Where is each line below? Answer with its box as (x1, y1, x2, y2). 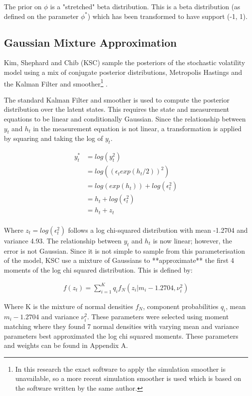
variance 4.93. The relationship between (4, 235, 122, 245)
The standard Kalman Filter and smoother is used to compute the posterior (4, 94, 230, 104)
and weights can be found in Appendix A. (4, 340, 128, 350)
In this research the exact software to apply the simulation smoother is (15, 363, 226, 374)
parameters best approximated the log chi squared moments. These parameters (4, 330, 238, 341)
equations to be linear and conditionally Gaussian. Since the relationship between (4, 114, 246, 124)
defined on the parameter (4, 11, 79, 21)
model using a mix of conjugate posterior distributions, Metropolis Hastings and (4, 67, 242, 77)
